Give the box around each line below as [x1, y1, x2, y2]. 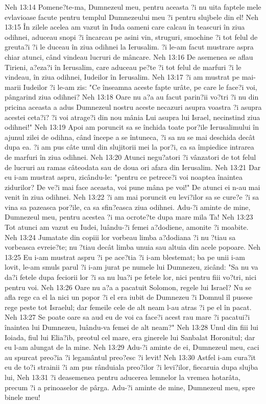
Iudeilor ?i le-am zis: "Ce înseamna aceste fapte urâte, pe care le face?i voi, [23, 81, 257, 92]
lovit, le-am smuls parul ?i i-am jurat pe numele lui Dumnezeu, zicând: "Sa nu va [5, 262, 258, 272]
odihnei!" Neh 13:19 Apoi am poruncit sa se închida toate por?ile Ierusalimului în [5, 122, 259, 132]
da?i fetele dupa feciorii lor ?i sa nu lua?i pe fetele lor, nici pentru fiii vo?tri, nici [5, 272, 257, 282]
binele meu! [5, 392, 40, 402]
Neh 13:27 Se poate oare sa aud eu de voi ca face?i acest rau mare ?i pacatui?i [5, 312, 250, 322]
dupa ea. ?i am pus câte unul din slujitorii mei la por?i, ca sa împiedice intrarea [5, 141, 254, 152]
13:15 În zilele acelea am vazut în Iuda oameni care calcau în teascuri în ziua [5, 21, 245, 32]
